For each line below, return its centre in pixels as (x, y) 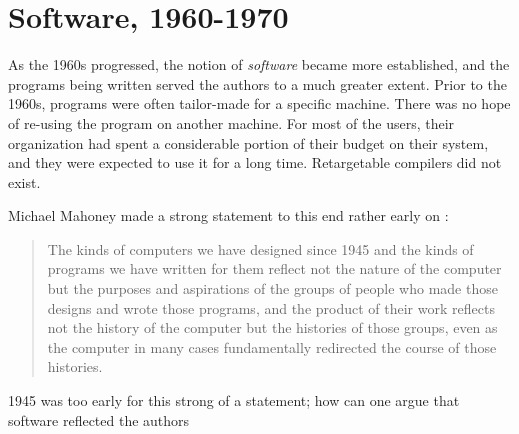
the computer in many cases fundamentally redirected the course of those (272, 346)
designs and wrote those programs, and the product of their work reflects (271, 307)
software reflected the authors (99, 419)
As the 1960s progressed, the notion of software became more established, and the (259, 64)
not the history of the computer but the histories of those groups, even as (272, 327)
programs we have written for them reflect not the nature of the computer (274, 268)
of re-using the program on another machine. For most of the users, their (231, 122)
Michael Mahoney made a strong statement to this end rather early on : (228, 215)
